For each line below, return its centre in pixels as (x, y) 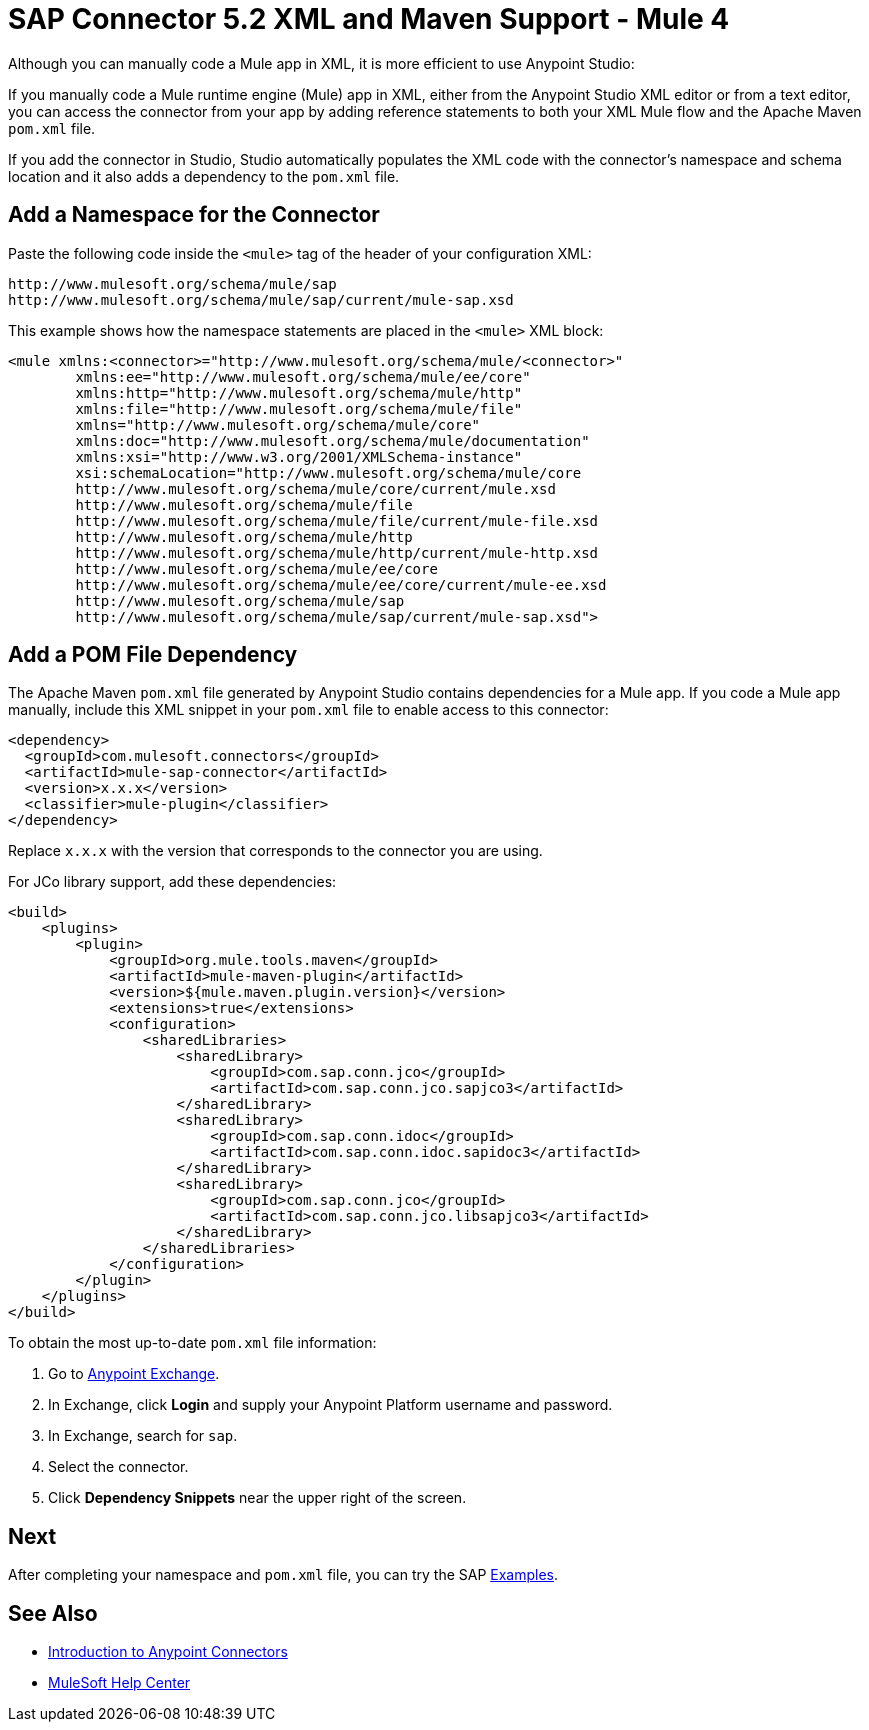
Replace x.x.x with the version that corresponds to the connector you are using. (275, 851)
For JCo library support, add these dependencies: (172, 882)
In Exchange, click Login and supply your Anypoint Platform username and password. (330, 1405)
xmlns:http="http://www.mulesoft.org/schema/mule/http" (299, 392)
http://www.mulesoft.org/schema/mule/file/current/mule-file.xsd (337, 520)
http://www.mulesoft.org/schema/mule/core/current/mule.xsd (315, 488)
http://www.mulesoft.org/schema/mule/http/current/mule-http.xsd (337, 552)
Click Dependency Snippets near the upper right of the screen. (257, 1498)
